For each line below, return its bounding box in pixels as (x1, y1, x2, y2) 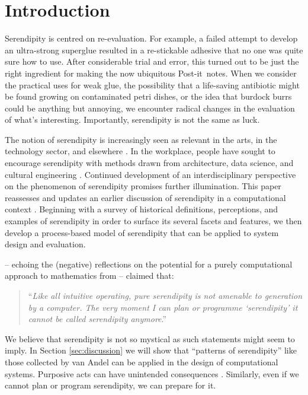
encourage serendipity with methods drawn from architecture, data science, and (5, 157, 294, 169)
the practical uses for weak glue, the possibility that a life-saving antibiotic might (5, 78, 300, 91)
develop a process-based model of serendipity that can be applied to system (5, 226, 279, 238)
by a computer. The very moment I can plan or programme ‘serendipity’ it (28, 301, 298, 313)
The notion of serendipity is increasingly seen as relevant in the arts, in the (5, 133, 277, 145)
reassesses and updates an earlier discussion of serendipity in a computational (5, 191, 286, 203)
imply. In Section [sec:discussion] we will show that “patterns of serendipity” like (5, 344, 297, 356)
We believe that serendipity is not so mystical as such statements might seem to (5, 332, 295, 345)
